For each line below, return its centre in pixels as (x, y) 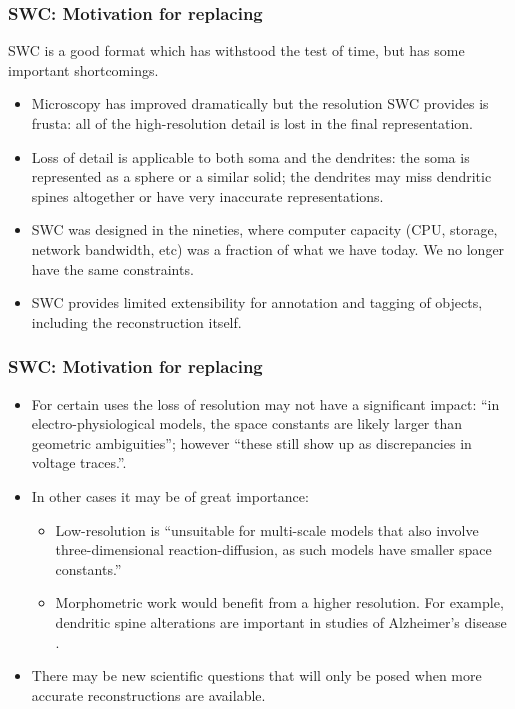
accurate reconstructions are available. (148, 694)
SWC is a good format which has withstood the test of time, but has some (236, 50)
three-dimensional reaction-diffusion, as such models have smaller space (273, 549)
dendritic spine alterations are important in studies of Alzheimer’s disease (281, 621)
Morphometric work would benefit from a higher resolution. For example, (279, 602)
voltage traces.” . (79, 462)
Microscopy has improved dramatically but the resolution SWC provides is (260, 103)
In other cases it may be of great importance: (170, 495)
